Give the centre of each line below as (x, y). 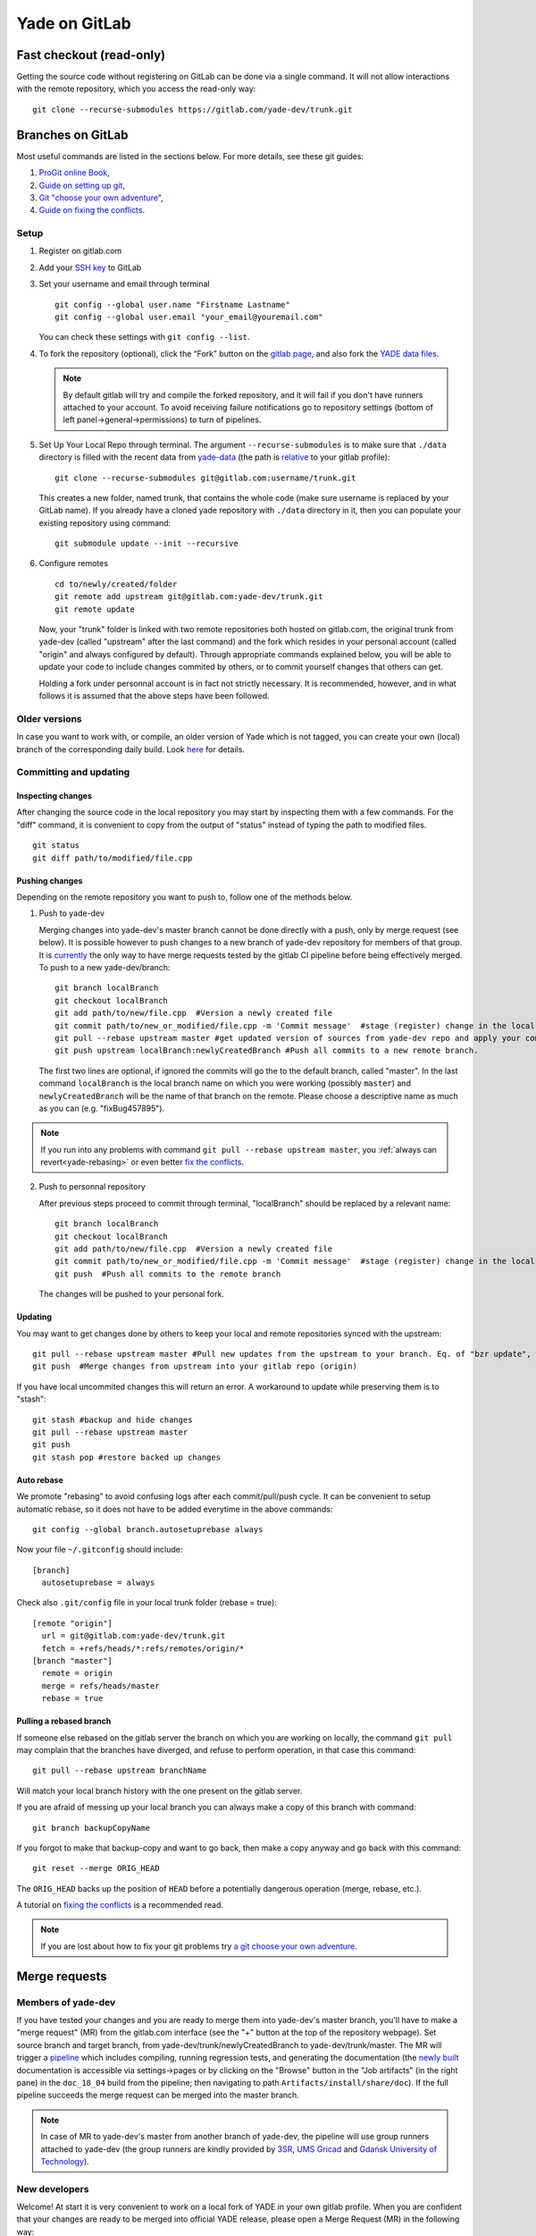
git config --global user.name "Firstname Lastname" (172, 305)
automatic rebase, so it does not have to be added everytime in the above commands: (175, 1509)
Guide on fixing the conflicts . (92, 210)
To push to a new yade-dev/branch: (105, 967)
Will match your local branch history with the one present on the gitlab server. (159, 1791)
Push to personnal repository (92, 1187)
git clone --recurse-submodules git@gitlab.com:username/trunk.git (205, 478)
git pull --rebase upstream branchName (120, 1770)
